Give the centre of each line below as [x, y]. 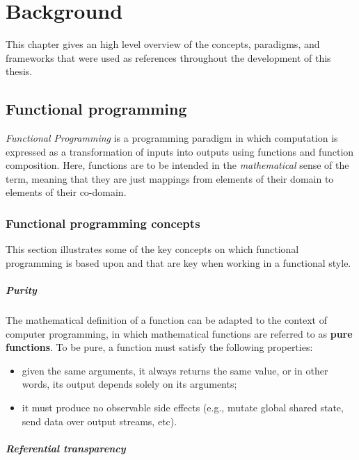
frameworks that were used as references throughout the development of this [168, 57]
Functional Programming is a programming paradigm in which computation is [172, 138]
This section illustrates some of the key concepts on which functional [152, 249]
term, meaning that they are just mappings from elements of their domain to [170, 178]
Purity [21, 290]
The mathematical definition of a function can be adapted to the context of [167, 320]
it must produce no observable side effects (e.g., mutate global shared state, [183, 408]
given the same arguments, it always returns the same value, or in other [175, 370]
